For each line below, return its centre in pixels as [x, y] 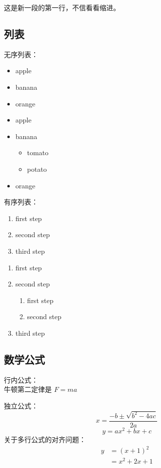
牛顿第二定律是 [28, 389]
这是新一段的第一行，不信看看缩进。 [62, 7]
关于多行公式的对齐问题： [45, 439]
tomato [38, 153]
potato [37, 169]
